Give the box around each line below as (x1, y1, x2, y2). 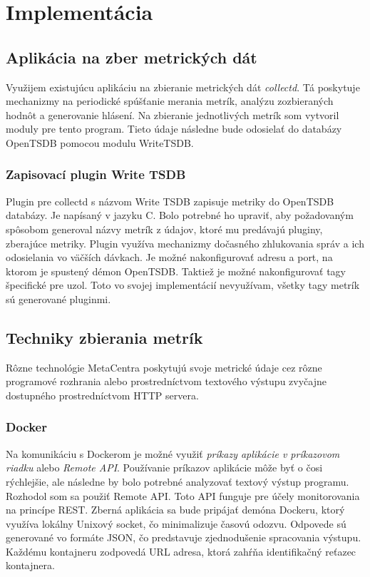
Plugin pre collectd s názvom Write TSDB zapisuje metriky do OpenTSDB (6, 193, 334, 208)
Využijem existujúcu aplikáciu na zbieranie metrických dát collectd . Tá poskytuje (6, 79, 360, 94)
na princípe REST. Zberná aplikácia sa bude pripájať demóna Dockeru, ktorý (6, 502, 345, 517)
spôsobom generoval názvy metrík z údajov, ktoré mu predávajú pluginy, (6, 221, 323, 236)
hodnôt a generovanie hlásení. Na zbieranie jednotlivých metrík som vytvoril (6, 107, 339, 122)
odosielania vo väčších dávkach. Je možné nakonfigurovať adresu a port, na (6, 250, 333, 265)
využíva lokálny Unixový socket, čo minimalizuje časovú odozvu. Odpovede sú (6, 516, 346, 531)
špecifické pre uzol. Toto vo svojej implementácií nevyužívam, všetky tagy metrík (6, 277, 360, 292)
